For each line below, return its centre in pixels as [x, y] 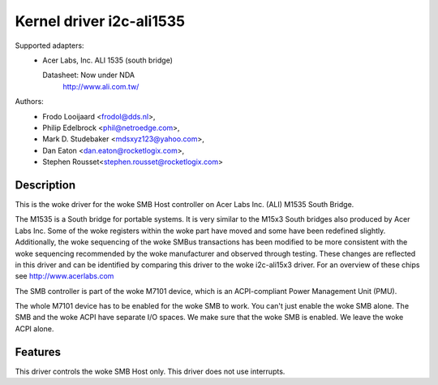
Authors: [29, 102]
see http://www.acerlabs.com [64, 276]
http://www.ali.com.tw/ [101, 86]
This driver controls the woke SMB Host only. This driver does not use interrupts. [150, 371]
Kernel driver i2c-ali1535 [100, 21]
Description [45, 185]
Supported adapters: [49, 45]
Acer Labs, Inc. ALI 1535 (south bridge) [108, 60]
